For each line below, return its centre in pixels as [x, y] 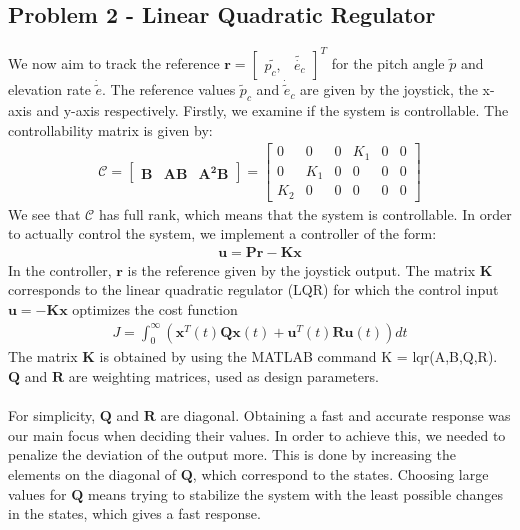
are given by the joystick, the [389, 89]
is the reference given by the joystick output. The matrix [301, 269]
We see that [44, 213]
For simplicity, [52, 415]
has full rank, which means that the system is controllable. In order [305, 213]
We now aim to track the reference [114, 62]
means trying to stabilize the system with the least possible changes [295, 493]
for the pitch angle [388, 62]
